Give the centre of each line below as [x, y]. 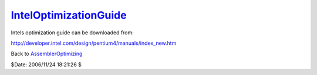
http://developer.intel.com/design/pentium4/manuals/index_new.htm [94, 43]
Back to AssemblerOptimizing [47, 54]
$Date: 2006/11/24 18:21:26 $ [46, 65]
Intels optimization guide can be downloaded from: [72, 33]
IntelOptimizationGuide [69, 15]
